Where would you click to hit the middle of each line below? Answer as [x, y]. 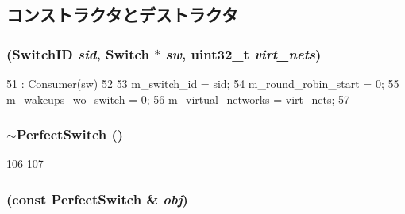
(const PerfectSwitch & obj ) [97, 199]
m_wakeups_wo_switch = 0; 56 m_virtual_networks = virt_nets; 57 [178, 99]
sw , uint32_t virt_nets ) [243, 53]
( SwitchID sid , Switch [78, 53]
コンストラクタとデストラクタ [122, 15]
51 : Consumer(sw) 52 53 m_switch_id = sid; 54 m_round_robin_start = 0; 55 [203, 83]
